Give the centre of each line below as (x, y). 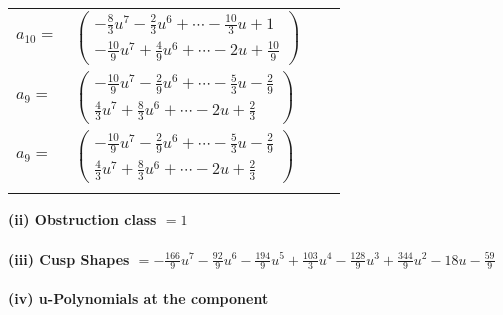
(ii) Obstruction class (82, 219)
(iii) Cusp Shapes (69, 258)
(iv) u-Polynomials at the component (138, 297)
